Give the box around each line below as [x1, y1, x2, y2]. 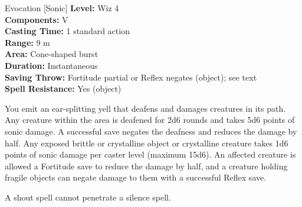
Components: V [5, 13, 68, 25]
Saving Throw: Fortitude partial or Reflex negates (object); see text [5, 71, 257, 83]
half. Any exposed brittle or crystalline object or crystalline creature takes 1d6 [5, 136, 288, 149]
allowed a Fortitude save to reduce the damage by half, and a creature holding [5, 159, 288, 172]
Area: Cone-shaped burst [5, 48, 99, 60]
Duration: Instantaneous [5, 59, 98, 71]
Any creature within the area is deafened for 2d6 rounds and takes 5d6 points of [5, 113, 295, 126]
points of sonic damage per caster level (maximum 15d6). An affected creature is [5, 148, 296, 161]
